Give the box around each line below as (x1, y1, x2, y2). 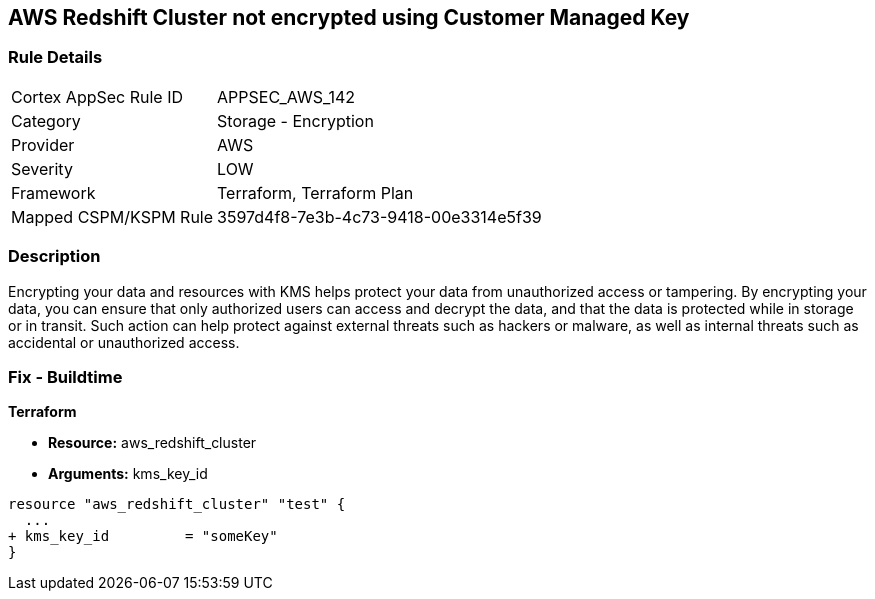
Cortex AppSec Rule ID (11, 86, 184, 107)
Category (11, 110, 81, 131)
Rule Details (8, 47, 103, 68)
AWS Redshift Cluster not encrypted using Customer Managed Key (8, 5, 690, 30)
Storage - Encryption (217, 110, 374, 131)
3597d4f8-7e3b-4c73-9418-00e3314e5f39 (217, 206, 542, 227)
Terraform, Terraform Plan (217, 182, 414, 203)
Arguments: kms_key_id (48, 465, 208, 483)
